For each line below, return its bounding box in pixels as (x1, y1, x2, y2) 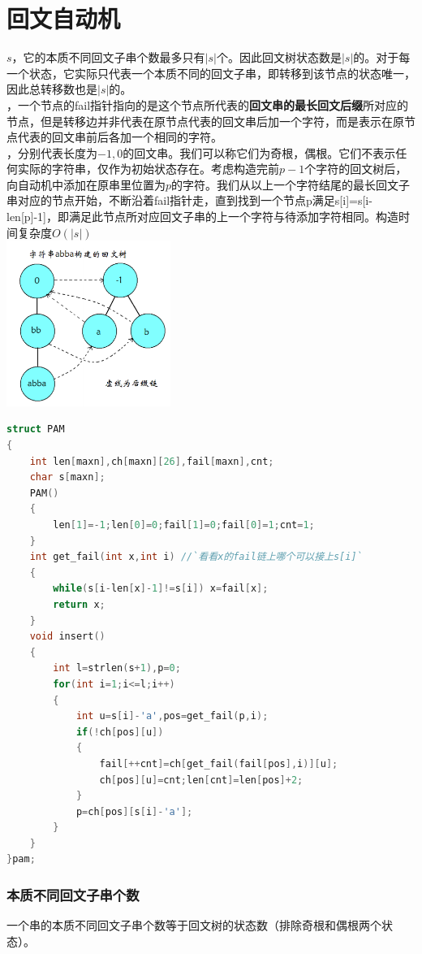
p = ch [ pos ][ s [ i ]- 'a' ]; (75, 805, 193, 817)
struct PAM (6, 423, 65, 436)
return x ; (53, 598, 105, 610)
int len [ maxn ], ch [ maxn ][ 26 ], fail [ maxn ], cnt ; (29, 455, 274, 467)
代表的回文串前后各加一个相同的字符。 (17, 128, 222, 145)
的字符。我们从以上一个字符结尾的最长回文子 (171, 176, 411, 193)
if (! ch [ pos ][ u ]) (75, 726, 164, 738)
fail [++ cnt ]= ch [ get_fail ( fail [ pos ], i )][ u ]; (99, 757, 338, 770)
